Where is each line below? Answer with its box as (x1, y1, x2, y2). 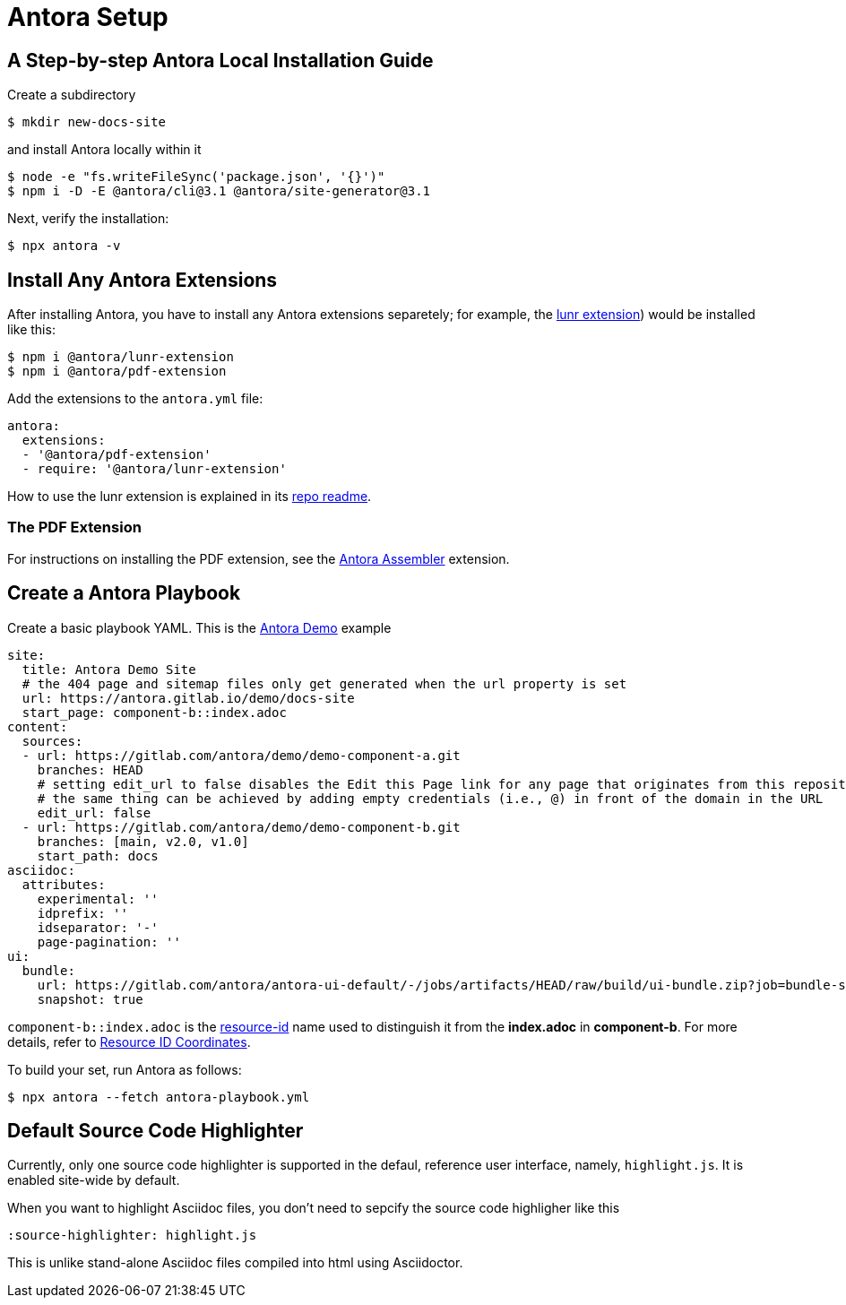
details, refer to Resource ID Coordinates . (7, 1033, 251, 1050)
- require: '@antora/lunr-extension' (22, 462, 287, 477)
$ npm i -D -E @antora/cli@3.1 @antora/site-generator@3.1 (7, 184, 431, 199)
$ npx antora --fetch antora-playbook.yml (7, 1089, 310, 1104)
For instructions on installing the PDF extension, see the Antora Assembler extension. (7, 550, 510, 566)
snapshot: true (37, 991, 143, 1007)
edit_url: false (37, 805, 151, 820)
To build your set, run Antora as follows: (7, 1061, 242, 1077)
